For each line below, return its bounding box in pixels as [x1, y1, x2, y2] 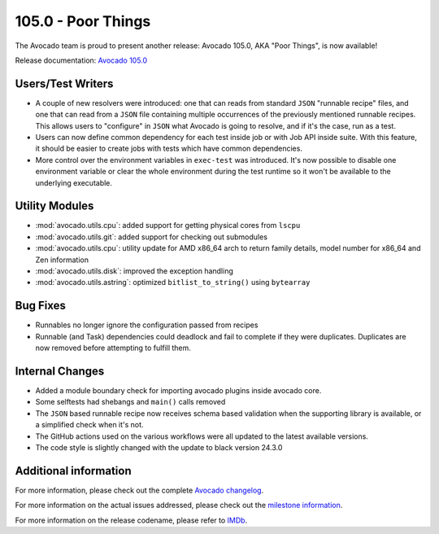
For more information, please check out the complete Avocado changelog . [15, 485, 264, 495]
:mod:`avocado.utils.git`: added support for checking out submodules [35, 232, 268, 242]
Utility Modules [15, 199, 94, 213]
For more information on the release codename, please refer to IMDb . [15, 515, 248, 525]
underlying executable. [35, 177, 113, 187]
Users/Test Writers [15, 77, 114, 90]
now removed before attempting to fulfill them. [35, 343, 191, 353]
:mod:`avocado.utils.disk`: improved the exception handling [35, 266, 233, 276]
